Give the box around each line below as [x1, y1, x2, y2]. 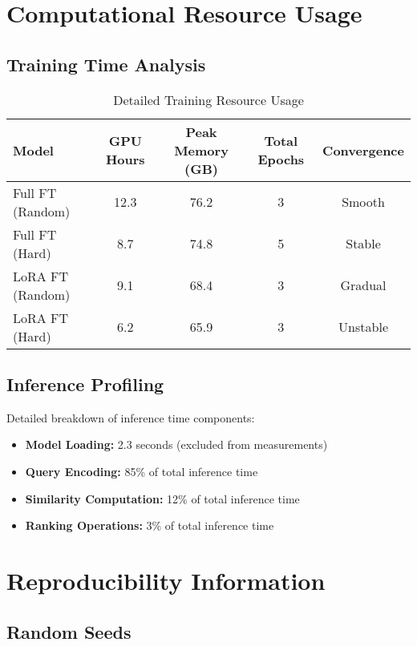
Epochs [257, 150, 305, 169]
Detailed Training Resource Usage [113, 90, 304, 109]
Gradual [340, 276, 387, 295]
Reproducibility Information [6, 563, 326, 596]
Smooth [342, 192, 385, 212]
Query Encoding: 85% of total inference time [25, 462, 258, 479]
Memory [174, 140, 229, 159]
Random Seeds [6, 619, 132, 644]
